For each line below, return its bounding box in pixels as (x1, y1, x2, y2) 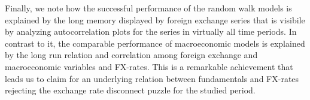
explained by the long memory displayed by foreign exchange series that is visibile (5, 13, 305, 26)
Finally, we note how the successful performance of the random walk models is (5, 2, 292, 14)
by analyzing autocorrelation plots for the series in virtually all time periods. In (5, 25, 297, 38)
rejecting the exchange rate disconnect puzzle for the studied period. (5, 84, 256, 96)
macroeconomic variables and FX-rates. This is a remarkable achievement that (5, 60, 293, 72)
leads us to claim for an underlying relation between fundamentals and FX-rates (5, 72, 299, 84)
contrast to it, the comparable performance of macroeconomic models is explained (5, 37, 305, 49)
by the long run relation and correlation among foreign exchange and (5, 49, 258, 61)
